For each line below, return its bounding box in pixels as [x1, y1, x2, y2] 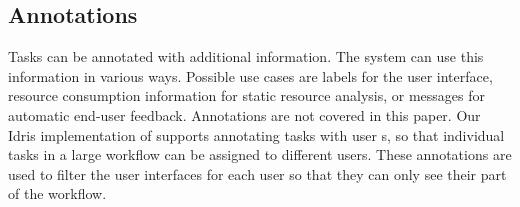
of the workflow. [8, 183, 107, 204]
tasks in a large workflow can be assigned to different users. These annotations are [8, 144, 512, 165]
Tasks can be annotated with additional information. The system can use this [8, 46, 484, 67]
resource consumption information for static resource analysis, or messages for [8, 85, 485, 106]
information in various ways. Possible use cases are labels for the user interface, [8, 65, 493, 86]
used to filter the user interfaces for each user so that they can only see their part [8, 163, 507, 184]
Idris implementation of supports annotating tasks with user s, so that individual [8, 124, 505, 145]
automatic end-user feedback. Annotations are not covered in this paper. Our [8, 104, 481, 125]
